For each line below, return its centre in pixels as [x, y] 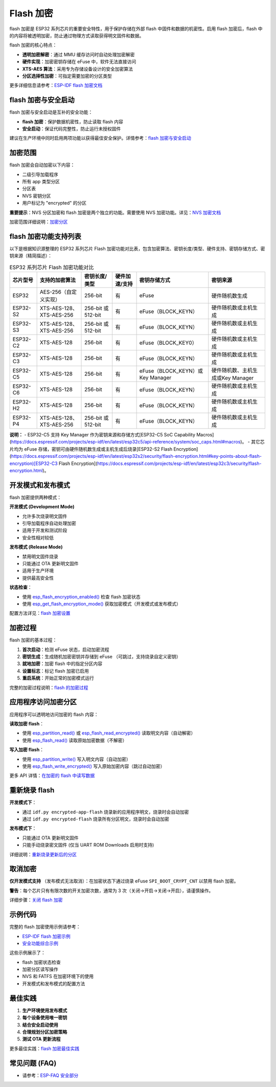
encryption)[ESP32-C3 [34, 463]
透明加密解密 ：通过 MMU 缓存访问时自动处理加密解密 [78, 54]
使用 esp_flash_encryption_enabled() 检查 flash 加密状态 [81, 596]
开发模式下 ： [23, 803]
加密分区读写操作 [40, 969]
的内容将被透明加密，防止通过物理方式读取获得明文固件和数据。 [77, 35]
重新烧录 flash [32, 790]
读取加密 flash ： [27, 723]
